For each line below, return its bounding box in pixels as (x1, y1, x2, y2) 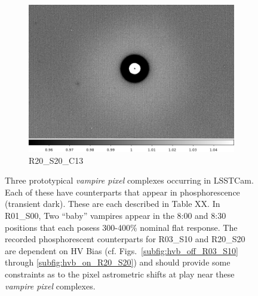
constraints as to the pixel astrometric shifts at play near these (5, 268, 235, 280)
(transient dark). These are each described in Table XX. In (5, 197, 220, 210)
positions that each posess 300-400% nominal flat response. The (5, 221, 238, 233)
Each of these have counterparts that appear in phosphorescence (5, 185, 240, 198)
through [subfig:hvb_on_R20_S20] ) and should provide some (5, 256, 231, 268)
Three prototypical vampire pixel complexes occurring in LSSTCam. (5, 174, 254, 187)
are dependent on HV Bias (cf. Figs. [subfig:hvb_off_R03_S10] (5, 244, 238, 257)
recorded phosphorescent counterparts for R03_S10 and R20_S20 (5, 233, 245, 245)
